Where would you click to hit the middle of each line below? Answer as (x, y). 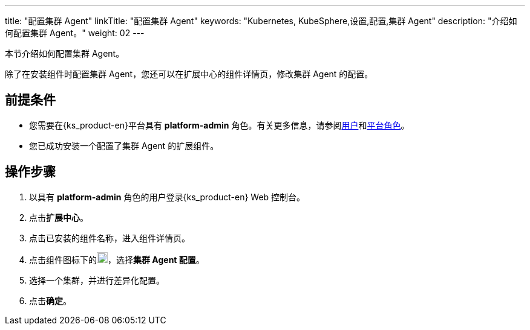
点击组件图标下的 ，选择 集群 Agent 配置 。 (117, 259)
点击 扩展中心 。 (59, 217)
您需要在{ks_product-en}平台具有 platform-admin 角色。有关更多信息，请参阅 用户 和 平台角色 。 (219, 125)
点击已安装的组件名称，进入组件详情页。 (110, 238)
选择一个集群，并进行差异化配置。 (97, 280)
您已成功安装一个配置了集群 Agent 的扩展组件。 (124, 145)
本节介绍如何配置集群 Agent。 (65, 53)
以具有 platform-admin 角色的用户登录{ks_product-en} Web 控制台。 (167, 197)
